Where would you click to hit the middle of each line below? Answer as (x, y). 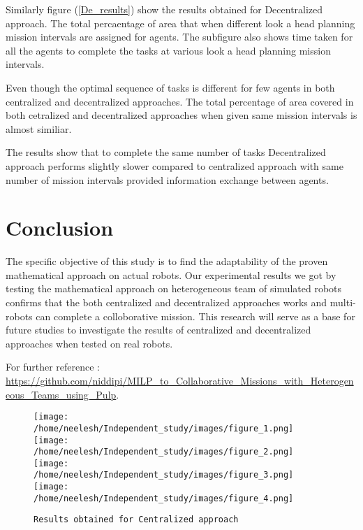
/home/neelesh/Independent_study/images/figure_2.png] (164, 452)
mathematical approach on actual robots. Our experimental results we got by (171, 274)
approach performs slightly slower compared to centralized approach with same (175, 165)
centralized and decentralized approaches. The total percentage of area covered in (180, 101)
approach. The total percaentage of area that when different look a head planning (180, 23)
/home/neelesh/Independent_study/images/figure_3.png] (164, 475)
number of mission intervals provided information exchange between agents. (167, 179)
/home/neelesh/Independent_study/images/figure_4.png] (164, 498)
